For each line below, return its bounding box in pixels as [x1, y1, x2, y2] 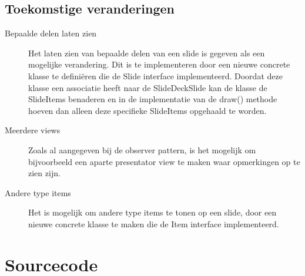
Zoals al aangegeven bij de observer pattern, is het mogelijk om [28, 143, 256, 156]
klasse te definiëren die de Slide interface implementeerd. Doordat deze [28, 69, 283, 82]
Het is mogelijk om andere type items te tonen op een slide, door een [28, 206, 277, 218]
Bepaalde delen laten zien [5, 27, 97, 39]
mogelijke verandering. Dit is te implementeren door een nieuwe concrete [28, 58, 290, 70]
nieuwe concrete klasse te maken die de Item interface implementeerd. [28, 217, 279, 230]
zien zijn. [28, 167, 61, 179]
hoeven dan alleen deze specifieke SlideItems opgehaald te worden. [28, 104, 267, 116]
